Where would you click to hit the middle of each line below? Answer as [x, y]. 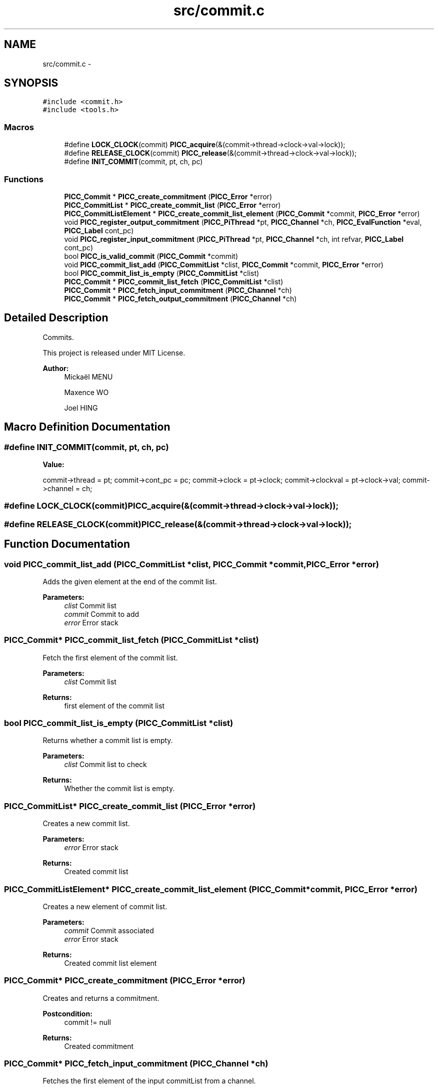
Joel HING [81, 408]
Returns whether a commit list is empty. [108, 741]
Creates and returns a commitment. [101, 998]
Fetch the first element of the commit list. [110, 657]
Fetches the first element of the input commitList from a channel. [149, 1081]
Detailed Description [56, 318]
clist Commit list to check [105, 765]
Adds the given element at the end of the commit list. [130, 581]
